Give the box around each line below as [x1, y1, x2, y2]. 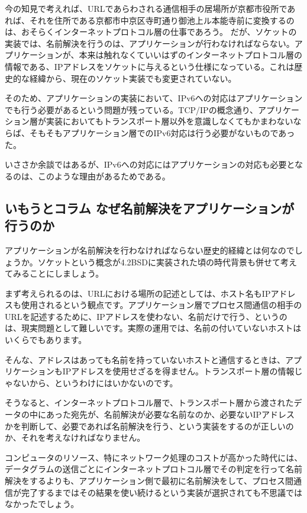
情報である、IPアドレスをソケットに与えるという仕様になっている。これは [5, 60, 295, 72]
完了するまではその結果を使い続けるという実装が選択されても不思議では [21, 486, 302, 498]
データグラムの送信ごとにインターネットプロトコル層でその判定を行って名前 [5, 463, 302, 475]
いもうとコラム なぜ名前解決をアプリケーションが [5, 198, 295, 217]
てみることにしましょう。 [5, 267, 104, 280]
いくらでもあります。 [5, 334, 87, 346]
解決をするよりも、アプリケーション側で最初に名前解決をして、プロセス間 [5, 474, 293, 486]
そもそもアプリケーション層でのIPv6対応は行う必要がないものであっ [29, 126, 295, 139]
